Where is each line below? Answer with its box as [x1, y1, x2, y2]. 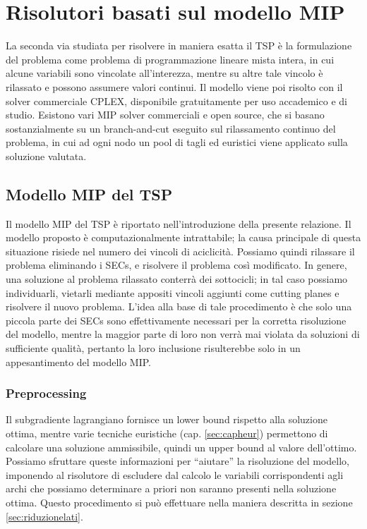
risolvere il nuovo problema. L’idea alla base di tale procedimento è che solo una [6, 299, 352, 314]
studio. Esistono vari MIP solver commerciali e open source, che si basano [6, 107, 325, 122]
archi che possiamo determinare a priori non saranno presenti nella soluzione [6, 481, 337, 496]
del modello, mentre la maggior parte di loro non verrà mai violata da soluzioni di [6, 327, 360, 341]
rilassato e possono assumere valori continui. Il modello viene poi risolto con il [6, 79, 343, 94]
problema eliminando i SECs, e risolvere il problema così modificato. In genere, [6, 257, 347, 272]
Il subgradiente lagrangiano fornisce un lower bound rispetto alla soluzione [6, 412, 327, 427]
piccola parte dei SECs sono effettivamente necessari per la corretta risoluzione [6, 312, 347, 327]
